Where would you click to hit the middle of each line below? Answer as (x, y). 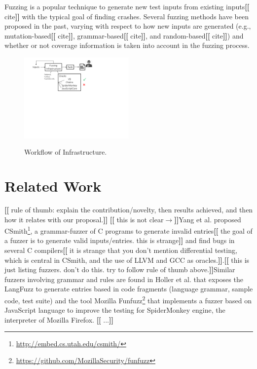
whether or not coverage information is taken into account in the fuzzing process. (127, 45)
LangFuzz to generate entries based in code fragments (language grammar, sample (129, 289)
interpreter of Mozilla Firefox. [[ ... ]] (59, 319)
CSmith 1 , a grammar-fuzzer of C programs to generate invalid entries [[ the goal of (128, 230)
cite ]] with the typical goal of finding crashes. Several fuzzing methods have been (127, 16)
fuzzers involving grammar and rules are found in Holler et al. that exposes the (124, 279)
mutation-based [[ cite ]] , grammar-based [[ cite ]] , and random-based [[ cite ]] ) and (124, 35)
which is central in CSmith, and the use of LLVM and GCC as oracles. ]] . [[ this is (127, 260)
